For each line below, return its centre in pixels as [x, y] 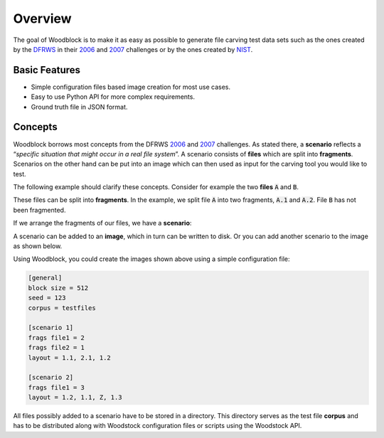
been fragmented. [39, 210]
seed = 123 [47, 298]
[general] [45, 278]
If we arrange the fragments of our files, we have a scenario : [102, 223]
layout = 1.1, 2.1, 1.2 [70, 358]
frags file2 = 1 [57, 348]
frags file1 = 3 [57, 387]
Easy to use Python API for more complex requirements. [113, 97]
